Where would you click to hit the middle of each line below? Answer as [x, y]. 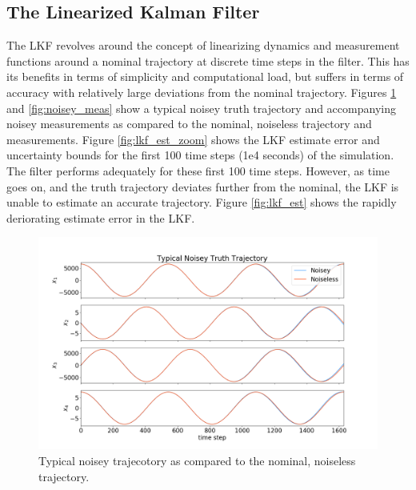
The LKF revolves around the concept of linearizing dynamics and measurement [203, 45]
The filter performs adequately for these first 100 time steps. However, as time [198, 170]
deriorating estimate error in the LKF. [101, 217]
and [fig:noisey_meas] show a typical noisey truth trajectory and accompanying [201, 108]
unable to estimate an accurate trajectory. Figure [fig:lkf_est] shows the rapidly [202, 202]
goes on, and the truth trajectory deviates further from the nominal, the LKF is [203, 186]
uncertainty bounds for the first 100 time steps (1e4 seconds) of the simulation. [200, 155]
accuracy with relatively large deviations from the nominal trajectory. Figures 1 [202, 92]
